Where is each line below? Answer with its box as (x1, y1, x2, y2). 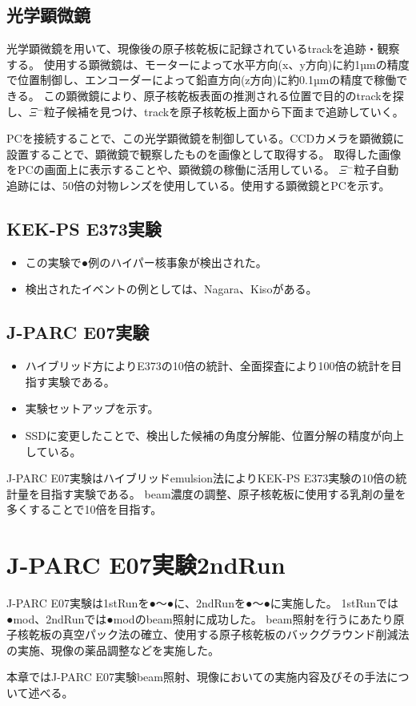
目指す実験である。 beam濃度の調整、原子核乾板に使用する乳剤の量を (39, 485, 406, 502)
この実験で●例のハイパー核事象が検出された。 (25, 253, 267, 270)
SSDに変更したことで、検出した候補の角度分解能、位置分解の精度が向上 (25, 426, 405, 443)
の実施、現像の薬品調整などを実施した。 (6, 641, 219, 658)
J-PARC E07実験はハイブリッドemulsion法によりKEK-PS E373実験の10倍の (6, 470, 396, 486)
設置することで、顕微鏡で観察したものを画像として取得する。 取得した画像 (6, 145, 402, 162)
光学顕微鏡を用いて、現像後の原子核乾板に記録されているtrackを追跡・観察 (6, 40, 400, 57)
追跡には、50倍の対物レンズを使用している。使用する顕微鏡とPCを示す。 (6, 176, 390, 193)
